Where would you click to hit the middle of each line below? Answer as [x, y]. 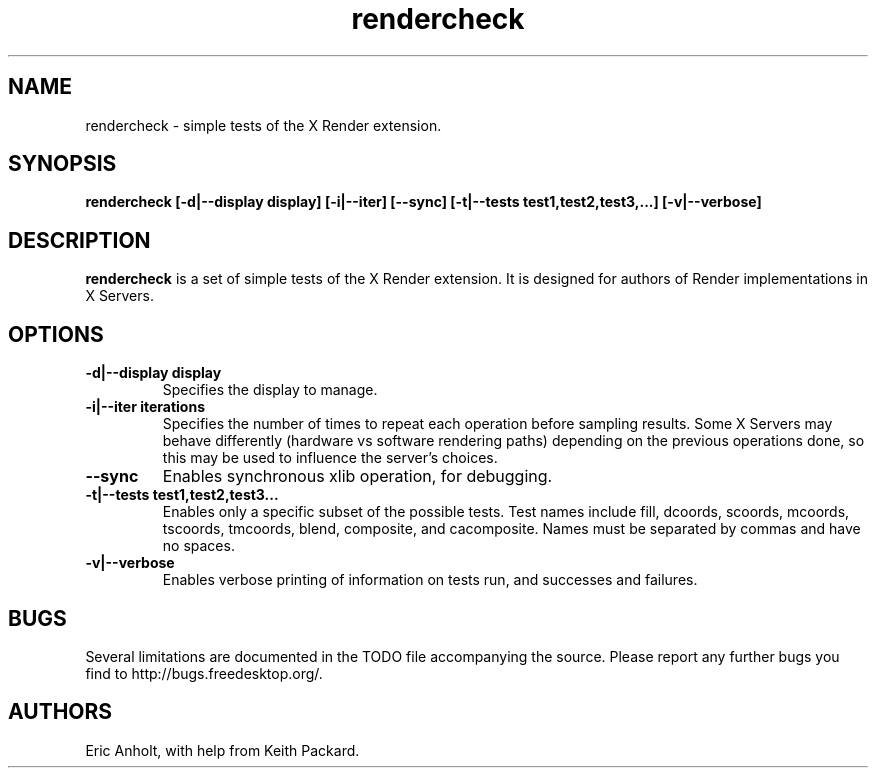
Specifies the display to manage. [270, 390]
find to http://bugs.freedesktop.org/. [204, 673]
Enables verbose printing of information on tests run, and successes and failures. [430, 580]
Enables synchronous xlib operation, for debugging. [357, 476]
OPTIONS [56, 334]
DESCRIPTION [79, 240]
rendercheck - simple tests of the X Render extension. [263, 125]
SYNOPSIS [62, 164]
